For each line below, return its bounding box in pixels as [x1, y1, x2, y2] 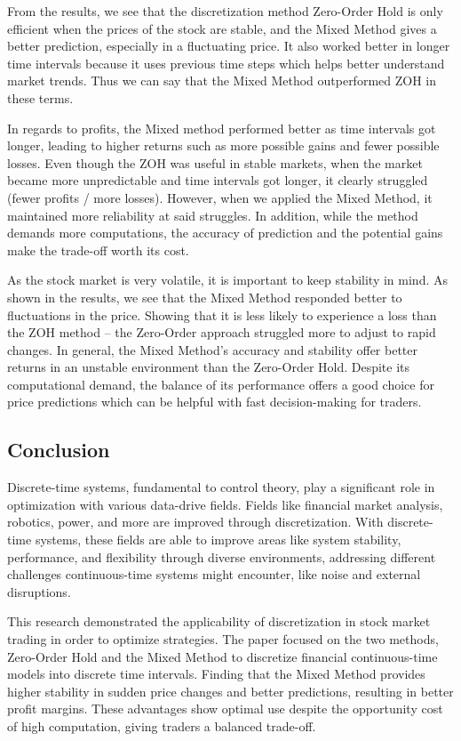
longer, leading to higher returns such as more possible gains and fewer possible [7, 136, 440, 155]
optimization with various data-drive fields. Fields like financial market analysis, [7, 495, 443, 513]
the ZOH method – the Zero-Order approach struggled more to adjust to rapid [7, 323, 436, 342]
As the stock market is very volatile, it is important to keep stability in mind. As [7, 270, 448, 289]
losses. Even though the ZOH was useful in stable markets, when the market [7, 153, 423, 172]
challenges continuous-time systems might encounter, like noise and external [7, 565, 421, 584]
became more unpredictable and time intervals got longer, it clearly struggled [7, 171, 428, 189]
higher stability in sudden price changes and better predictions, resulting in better [7, 681, 454, 700]
